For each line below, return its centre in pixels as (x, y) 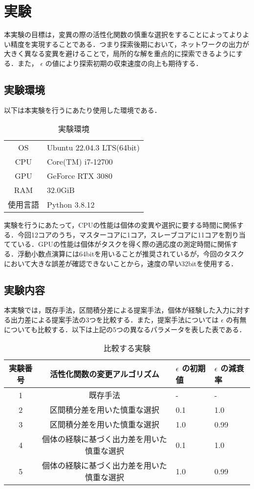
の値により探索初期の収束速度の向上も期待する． (124, 63)
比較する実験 (127, 348)
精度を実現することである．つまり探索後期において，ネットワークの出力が (130, 44)
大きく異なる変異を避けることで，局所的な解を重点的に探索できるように (120, 53)
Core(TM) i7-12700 (80, 162)
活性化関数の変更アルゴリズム (105, 374)
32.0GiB (61, 190)
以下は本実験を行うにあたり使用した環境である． (83, 110)
